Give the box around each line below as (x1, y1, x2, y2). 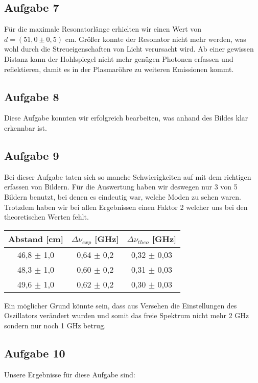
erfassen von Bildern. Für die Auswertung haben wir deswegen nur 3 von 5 (4, 181, 238, 192)
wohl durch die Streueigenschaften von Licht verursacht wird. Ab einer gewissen (4, 43, 254, 54)
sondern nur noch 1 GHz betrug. (4, 320, 106, 330)
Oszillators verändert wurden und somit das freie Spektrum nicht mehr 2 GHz (4, 310, 249, 321)
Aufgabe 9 (4, 147, 59, 163)
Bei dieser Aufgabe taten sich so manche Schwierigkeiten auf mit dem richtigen (4, 171, 251, 182)
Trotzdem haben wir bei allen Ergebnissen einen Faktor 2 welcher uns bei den (4, 201, 248, 212)
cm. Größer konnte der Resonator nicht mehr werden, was (65, 33, 246, 44)
